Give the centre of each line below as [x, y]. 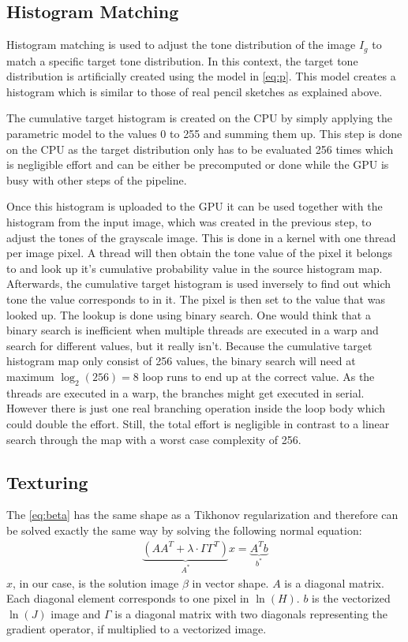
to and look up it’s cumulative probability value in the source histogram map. [195, 268]
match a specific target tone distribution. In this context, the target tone [182, 60]
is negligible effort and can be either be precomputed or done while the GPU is [198, 164]
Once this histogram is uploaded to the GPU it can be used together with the [195, 206]
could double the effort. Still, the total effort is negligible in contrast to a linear [198, 423]
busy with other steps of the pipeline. [97, 179]
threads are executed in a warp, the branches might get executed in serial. [185, 392]
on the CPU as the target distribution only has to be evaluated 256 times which [200, 149]
